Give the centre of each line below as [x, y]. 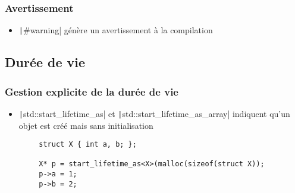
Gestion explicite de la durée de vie [92, 91]
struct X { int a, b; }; [88, 145]
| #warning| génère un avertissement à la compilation [116, 30]
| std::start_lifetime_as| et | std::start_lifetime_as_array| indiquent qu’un [154, 113]
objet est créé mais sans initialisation [86, 125]
